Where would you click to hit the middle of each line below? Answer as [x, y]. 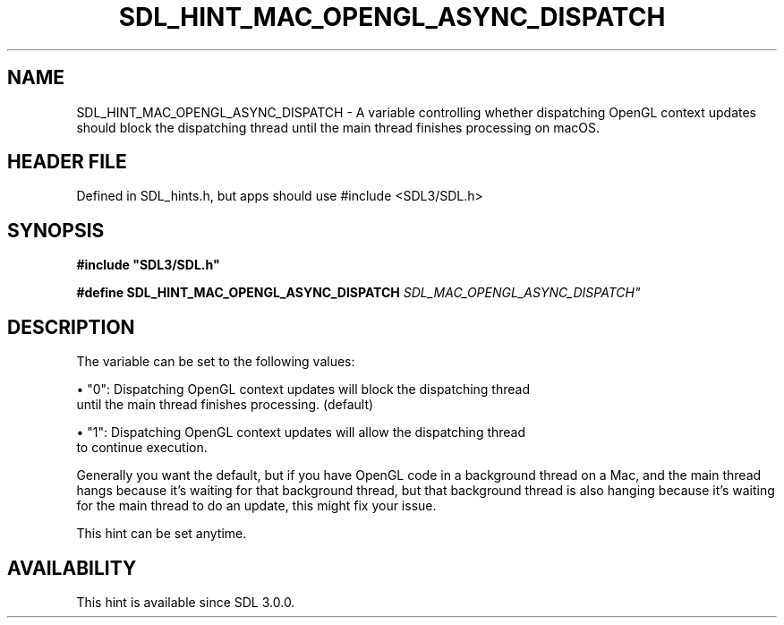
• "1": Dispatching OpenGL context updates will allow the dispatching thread [301, 432]
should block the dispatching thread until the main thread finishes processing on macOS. [338, 127]
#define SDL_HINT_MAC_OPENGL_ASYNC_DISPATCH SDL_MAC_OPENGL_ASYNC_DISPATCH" [358, 293]
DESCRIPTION [71, 327]
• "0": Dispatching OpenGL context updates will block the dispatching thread [303, 390]
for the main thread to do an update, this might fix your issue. [256, 506]
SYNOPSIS [56, 230]
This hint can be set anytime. [162, 534]
